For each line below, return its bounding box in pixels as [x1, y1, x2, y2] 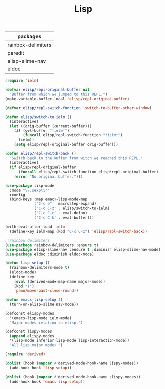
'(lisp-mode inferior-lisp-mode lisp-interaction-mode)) [9, 338, 130, 343]
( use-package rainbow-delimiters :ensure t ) [5, 242, 99, 248]
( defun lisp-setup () [5, 260, 50, 266]
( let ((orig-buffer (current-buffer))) [9, 124, 92, 129]
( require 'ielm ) [5, 78, 39, 83]
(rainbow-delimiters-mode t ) [9, 265, 70, 270]
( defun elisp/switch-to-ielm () [5, 114, 72, 120]
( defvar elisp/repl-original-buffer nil [5, 87, 90, 92]
